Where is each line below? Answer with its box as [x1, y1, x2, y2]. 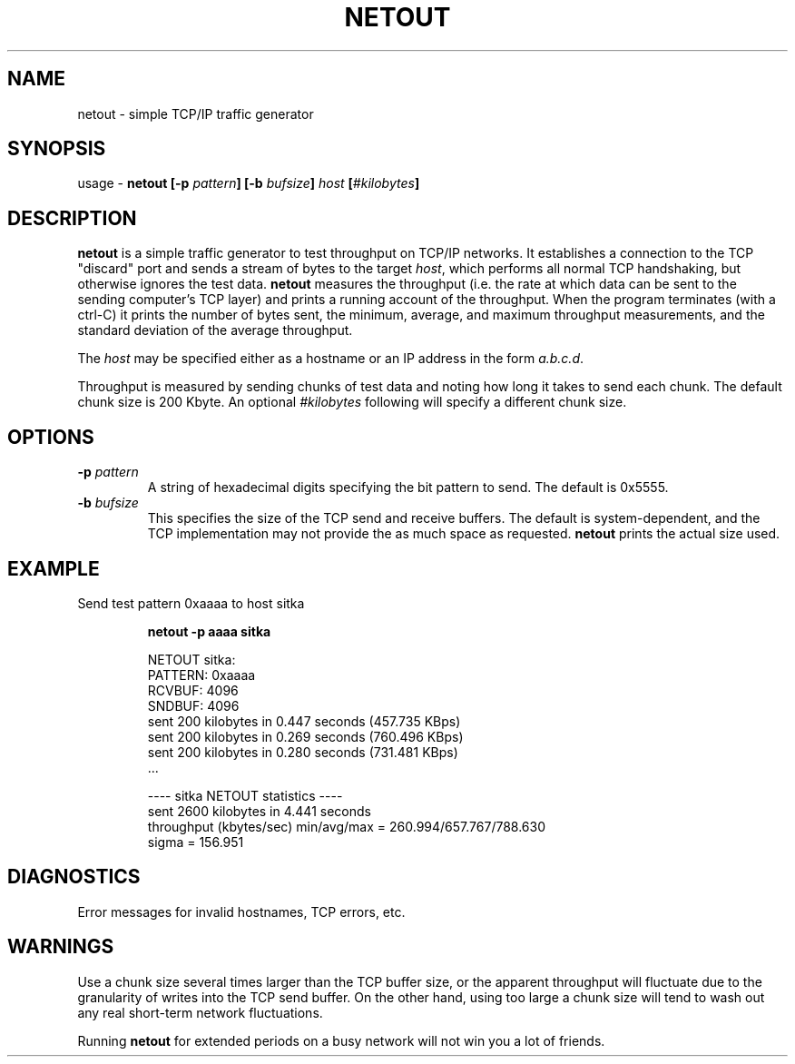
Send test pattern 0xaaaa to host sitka [77, 595, 305, 611]
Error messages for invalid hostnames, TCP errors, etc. [77, 903, 406, 920]
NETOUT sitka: [147, 651, 236, 667]
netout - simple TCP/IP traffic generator [77, 105, 314, 122]
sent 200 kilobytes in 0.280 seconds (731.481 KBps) [147, 744, 458, 760]
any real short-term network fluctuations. [77, 1004, 323, 1020]
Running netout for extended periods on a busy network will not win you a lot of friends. [77, 1032, 605, 1049]
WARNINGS [7, 935, 114, 959]
